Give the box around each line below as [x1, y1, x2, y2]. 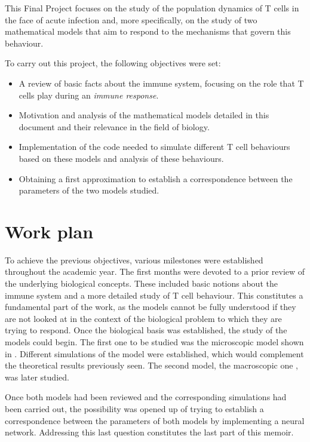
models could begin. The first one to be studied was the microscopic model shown [5, 336, 304, 348]
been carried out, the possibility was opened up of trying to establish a [5, 402, 264, 415]
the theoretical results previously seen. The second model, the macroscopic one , [5, 359, 298, 372]
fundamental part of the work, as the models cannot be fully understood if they [5, 300, 296, 313]
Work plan [5, 219, 94, 243]
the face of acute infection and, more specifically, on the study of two [5, 13, 257, 26]
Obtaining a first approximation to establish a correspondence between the [19, 172, 293, 185]
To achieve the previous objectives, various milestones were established [5, 253, 263, 266]
